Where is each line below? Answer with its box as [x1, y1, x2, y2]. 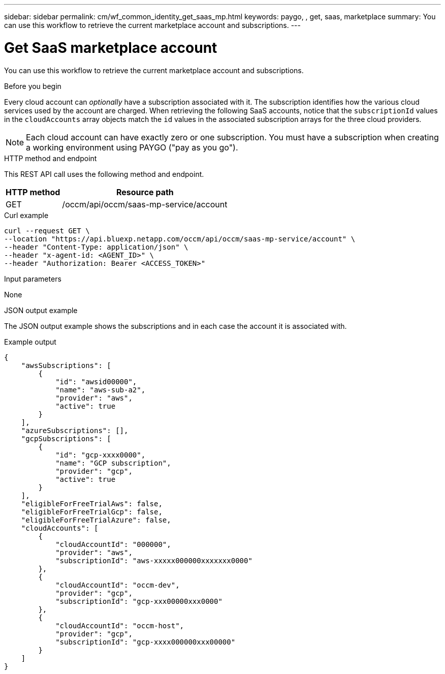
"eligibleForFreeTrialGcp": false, [21, 507, 163, 516]
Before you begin [4, 81, 61, 90]
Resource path [116, 187, 174, 197]
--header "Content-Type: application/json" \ [4, 242, 188, 251]
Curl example [4, 210, 49, 220]
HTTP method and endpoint [4, 154, 97, 163]
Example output [4, 337, 56, 346]
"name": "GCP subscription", [55, 458, 171, 467]
